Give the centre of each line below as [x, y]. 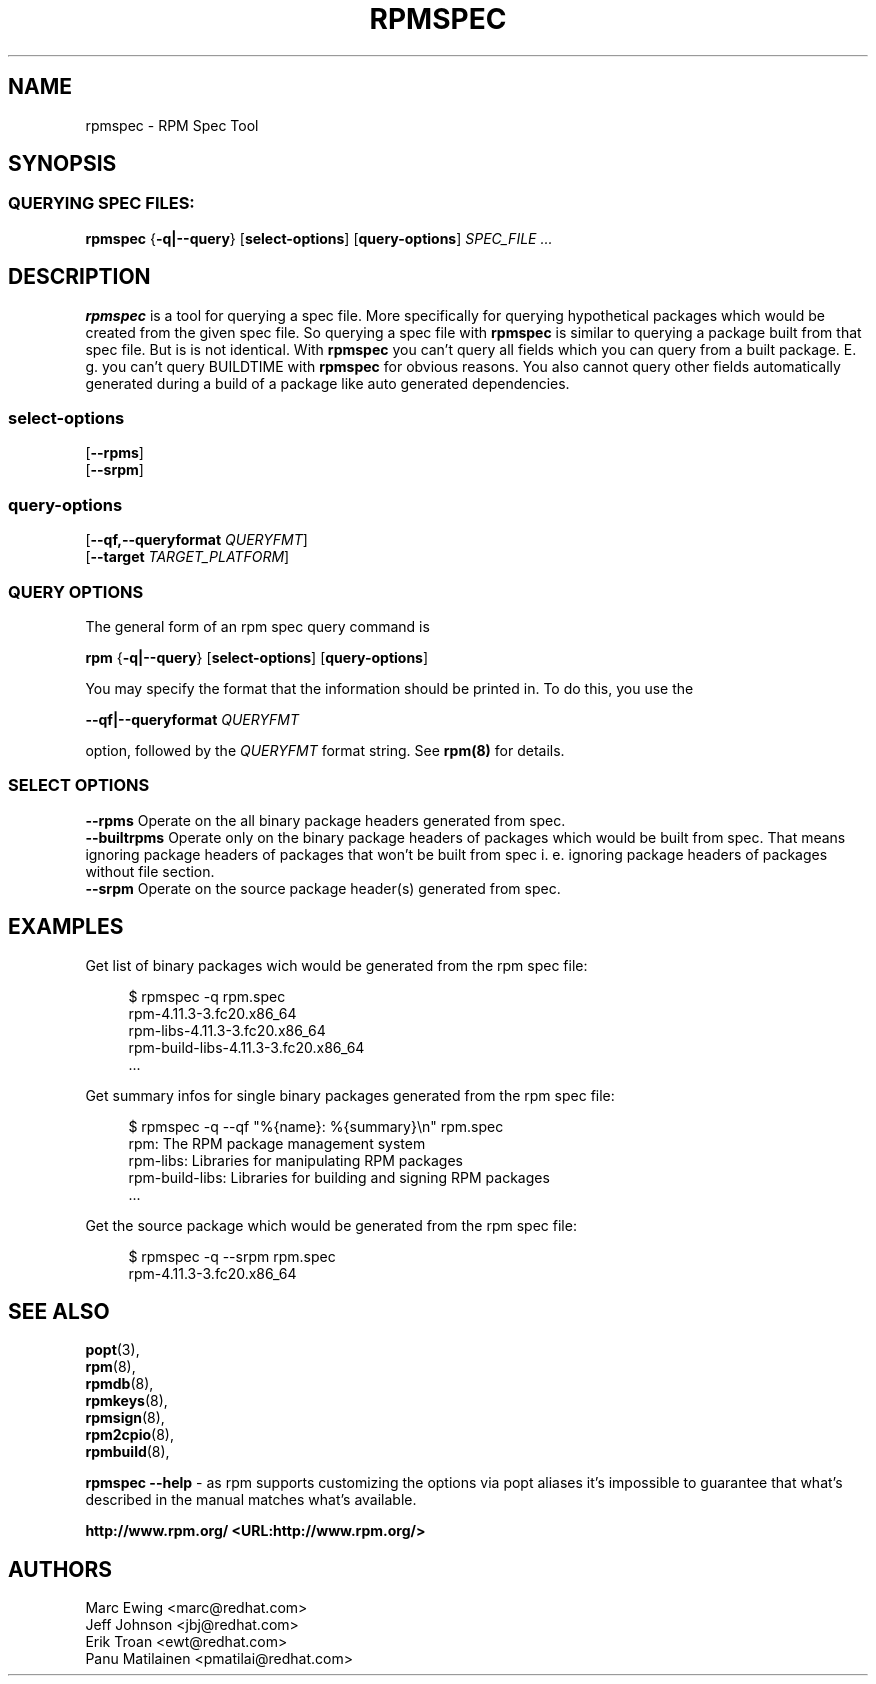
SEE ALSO [59, 1311]
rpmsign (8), [125, 1418]
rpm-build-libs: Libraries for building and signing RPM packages [339, 1177]
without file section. [150, 871]
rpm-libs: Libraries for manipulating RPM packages [295, 1160]
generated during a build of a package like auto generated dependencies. [327, 383]
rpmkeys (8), [126, 1401]
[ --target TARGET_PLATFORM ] [187, 557]
